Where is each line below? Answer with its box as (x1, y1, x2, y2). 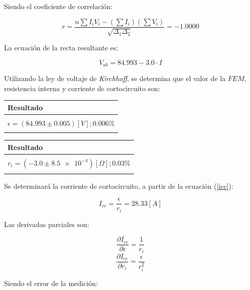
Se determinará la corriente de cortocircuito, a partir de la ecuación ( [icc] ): (4, 180, 233, 191)
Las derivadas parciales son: (4, 219, 89, 229)
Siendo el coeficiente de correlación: (4, 1, 113, 11)
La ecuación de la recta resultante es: (4, 42, 118, 53)
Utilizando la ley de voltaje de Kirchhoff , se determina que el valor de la (4, 73, 226, 84)
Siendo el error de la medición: (4, 277, 98, 288)
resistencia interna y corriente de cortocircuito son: (4, 83, 160, 93)
